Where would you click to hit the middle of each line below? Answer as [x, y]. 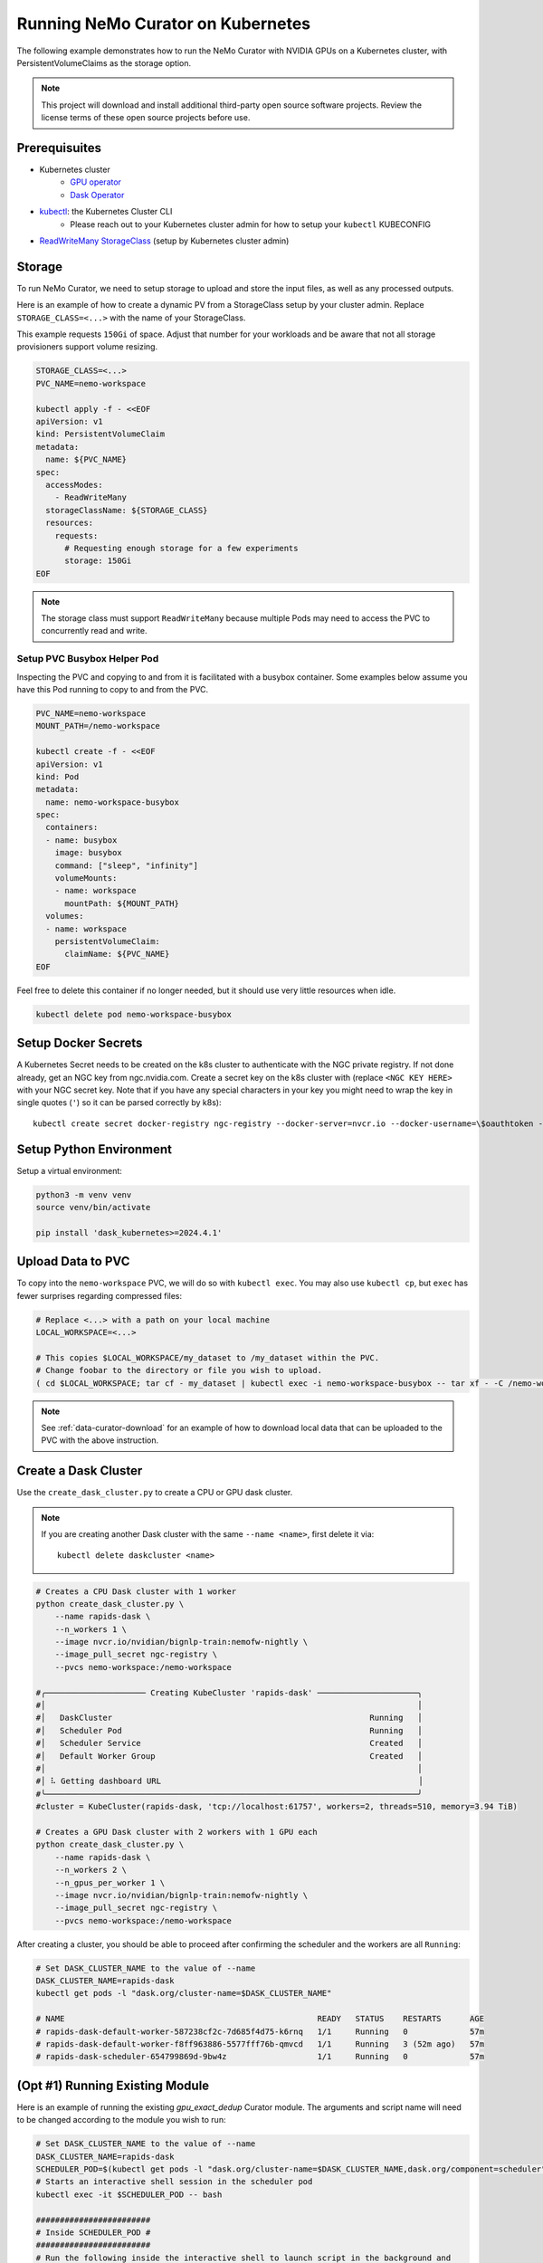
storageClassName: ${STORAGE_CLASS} [127, 510]
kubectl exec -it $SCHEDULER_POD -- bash [129, 2194]
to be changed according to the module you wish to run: [121, 2120]
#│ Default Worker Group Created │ [229, 1756]
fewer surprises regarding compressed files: [100, 1295]
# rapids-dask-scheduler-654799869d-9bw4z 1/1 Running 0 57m [260, 2057]
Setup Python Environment [94, 1149]
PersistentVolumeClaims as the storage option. [104, 62]
